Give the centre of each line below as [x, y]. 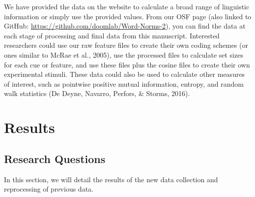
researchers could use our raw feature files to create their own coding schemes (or [126, 45]
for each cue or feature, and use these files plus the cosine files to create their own [127, 64]
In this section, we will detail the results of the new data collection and [111, 179]
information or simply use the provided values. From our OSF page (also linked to [128, 16]
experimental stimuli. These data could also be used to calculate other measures [125, 74]
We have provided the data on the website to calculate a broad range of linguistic [127, 6]
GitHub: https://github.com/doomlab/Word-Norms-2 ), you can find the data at [125, 26]
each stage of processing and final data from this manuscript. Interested [112, 35]
